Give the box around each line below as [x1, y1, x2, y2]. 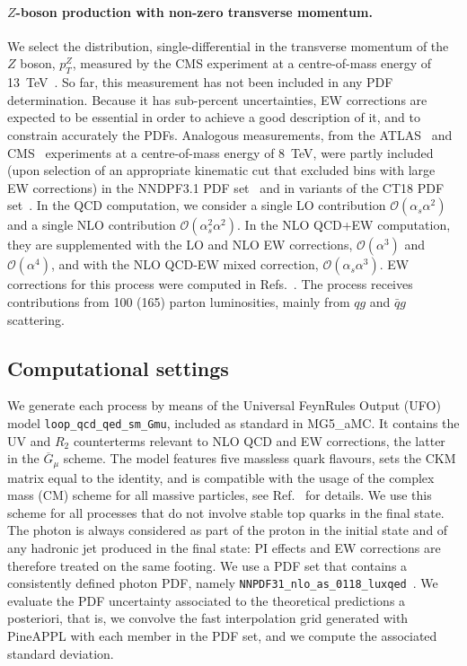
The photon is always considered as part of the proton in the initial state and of [7, 521, 448, 539]
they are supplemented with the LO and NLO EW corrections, [7, 235, 353, 254]
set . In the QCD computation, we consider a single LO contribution [7, 196, 386, 215]
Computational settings [7, 354, 229, 381]
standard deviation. [7, 644, 114, 662]
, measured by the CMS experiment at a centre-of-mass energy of [72, 54, 432, 73]
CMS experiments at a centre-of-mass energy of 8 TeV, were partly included [7, 143, 434, 162]
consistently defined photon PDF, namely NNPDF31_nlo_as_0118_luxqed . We [7, 574, 438, 592]
